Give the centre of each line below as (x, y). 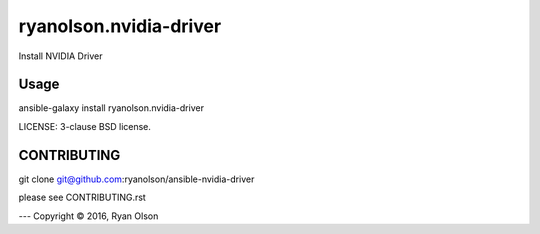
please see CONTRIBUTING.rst (82, 197)
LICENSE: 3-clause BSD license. (85, 126)
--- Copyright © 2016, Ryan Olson (88, 216)
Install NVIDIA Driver (61, 56)
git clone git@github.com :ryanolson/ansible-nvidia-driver (136, 179)
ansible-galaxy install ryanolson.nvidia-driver (111, 108)
